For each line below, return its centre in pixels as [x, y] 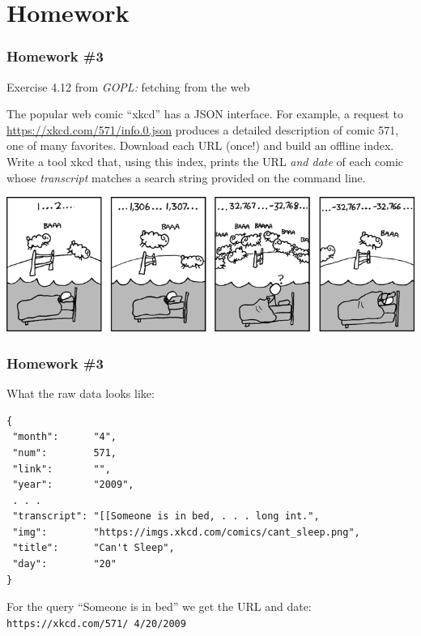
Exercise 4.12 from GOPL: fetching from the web [128, 86]
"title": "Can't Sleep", [94, 548]
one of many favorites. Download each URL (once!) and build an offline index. [200, 145]
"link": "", [62, 469]
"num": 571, [65, 452]
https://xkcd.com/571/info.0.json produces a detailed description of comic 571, [203, 129]
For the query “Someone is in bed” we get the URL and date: [159, 606]
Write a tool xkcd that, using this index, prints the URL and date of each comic [205, 161]
